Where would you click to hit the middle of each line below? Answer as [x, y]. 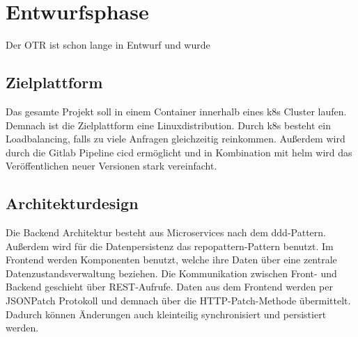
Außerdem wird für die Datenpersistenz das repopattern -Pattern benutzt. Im [170, 246]
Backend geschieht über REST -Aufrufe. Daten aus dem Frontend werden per [169, 287]
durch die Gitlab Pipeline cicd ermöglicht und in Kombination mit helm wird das [179, 152]
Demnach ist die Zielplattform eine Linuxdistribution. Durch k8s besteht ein [168, 125]
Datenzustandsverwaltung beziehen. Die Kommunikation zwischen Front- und [171, 273]
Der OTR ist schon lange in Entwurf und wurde [108, 45]
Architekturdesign [72, 203]
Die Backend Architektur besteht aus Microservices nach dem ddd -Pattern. [166, 232]
